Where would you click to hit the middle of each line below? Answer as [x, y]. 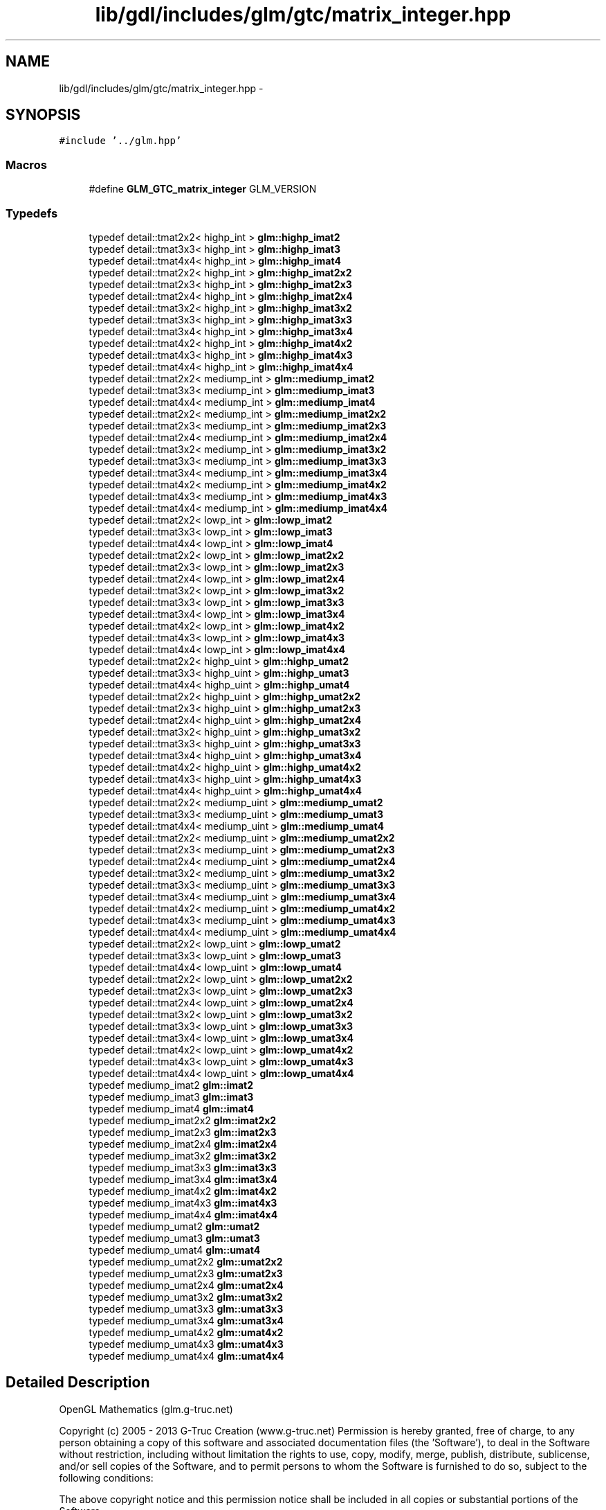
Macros [26, 165]
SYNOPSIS [43, 115]
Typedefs [32, 213]
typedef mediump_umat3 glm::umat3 [174, 1238]
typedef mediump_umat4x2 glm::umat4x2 [186, 1332]
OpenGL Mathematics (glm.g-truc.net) [146, 1409]
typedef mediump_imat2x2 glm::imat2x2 [183, 1120]
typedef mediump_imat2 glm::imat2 [171, 1085]
